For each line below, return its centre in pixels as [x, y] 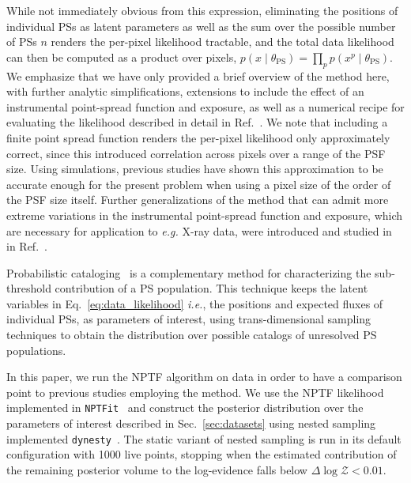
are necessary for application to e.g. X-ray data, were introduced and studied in [199, 230]
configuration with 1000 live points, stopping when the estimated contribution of [202, 454]
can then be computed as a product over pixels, [122, 57]
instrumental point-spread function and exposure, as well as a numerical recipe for [205, 106]
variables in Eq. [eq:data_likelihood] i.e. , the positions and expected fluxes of [195, 303]
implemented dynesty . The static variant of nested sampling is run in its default [204, 438]
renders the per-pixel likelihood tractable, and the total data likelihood [222, 42]
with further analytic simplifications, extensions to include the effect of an [185, 91]
